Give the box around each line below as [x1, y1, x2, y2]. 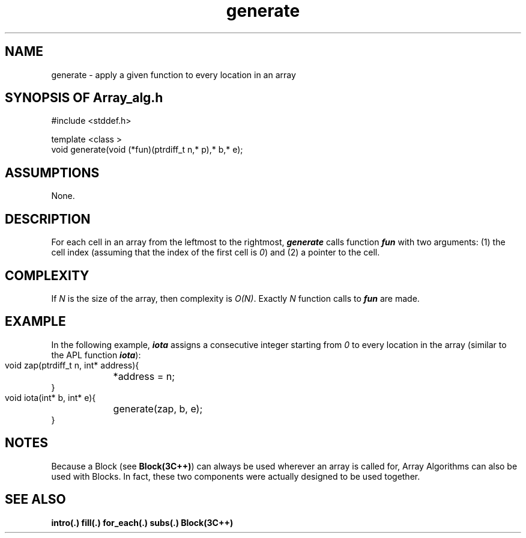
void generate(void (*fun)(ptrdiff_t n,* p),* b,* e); [51, 144, 243, 155]
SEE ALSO [5, 492, 66, 507]
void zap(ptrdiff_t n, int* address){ [5, 359, 139, 370]
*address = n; [113, 370, 175, 382]
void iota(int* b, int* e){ [5, 392, 96, 403]
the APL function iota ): [51, 349, 141, 360]
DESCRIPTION [5, 211, 91, 227]
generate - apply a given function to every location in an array [51, 69, 296, 80]
